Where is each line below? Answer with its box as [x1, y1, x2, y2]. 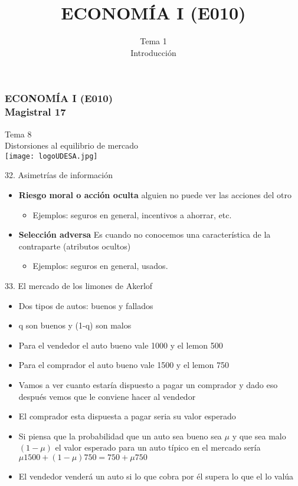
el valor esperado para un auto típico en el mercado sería [55, 441, 261, 454]
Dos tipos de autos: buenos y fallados [18, 299, 153, 311]
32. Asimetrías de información [5, 169, 113, 181]
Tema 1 [140, 35, 167, 47]
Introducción [130, 46, 176, 58]
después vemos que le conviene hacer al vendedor [18, 390, 196, 402]
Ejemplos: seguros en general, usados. [32, 260, 168, 272]
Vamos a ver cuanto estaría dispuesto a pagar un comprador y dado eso [18, 378, 278, 390]
